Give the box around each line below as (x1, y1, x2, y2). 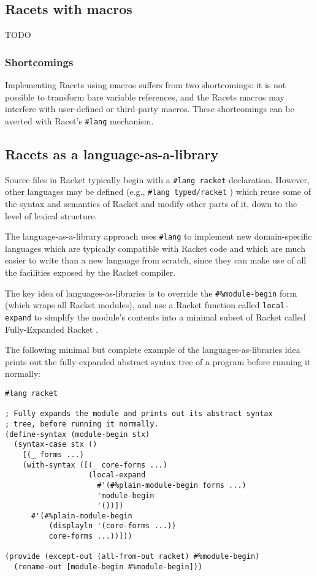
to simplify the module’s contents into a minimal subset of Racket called (34, 310, 306, 323)
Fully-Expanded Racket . (5, 322, 98, 335)
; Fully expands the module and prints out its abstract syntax (5, 409, 273, 419)
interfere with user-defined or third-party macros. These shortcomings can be (5, 102, 294, 115)
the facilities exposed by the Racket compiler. (5, 266, 176, 278)
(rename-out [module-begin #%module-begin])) (13, 563, 203, 572)
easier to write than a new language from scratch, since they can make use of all (5, 254, 307, 267)
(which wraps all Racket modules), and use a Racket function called (5, 298, 260, 311)
